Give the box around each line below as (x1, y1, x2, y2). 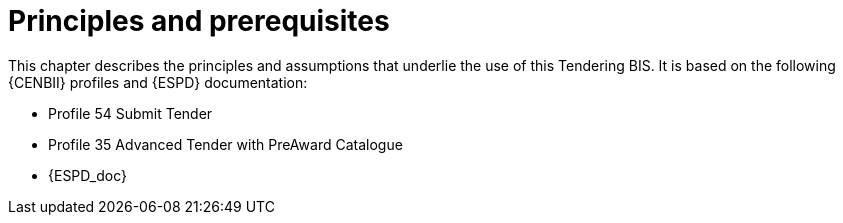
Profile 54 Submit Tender (48, 104, 213, 122)
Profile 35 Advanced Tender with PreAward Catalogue (48, 135, 403, 153)
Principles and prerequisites (8, 4, 390, 38)
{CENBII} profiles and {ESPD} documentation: (8, 73, 308, 91)
